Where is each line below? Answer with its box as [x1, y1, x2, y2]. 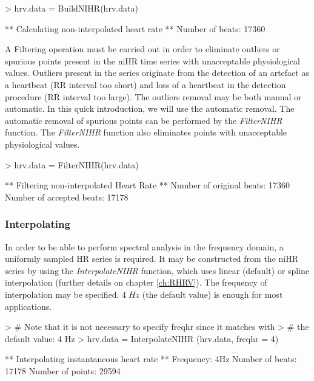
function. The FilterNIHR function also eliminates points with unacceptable [5, 126, 287, 139]
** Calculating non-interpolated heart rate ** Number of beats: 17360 [5, 22, 266, 35]
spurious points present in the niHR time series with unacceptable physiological [5, 54, 300, 67]
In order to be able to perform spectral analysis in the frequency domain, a [5, 240, 284, 253]
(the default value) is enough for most [142, 287, 283, 300]
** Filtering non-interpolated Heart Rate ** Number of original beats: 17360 [5, 179, 290, 191]
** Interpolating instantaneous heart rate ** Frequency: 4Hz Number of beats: [5, 352, 297, 365]
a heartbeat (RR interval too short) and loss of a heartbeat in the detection [5, 78, 286, 91]
